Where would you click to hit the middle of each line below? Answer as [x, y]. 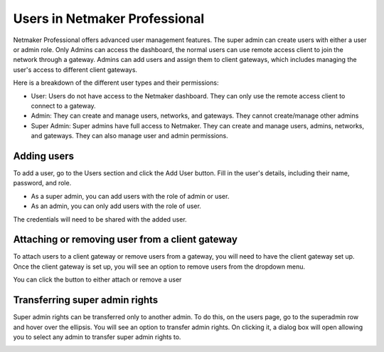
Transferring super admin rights [86, 300]
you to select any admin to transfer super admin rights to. [97, 337]
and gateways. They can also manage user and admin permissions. [130, 136]
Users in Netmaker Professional [109, 19]
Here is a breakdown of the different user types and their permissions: [116, 83]
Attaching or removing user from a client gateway [126, 240]
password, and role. [42, 183]
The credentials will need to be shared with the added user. [100, 219]
